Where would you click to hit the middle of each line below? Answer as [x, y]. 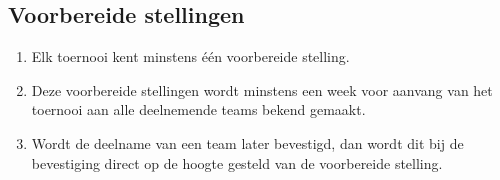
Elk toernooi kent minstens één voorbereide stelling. [190, 56]
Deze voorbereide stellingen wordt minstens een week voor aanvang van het [262, 89]
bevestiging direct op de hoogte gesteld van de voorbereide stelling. [237, 162]
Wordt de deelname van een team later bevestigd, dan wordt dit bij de [247, 142]
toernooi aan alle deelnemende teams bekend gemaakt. [198, 109]
